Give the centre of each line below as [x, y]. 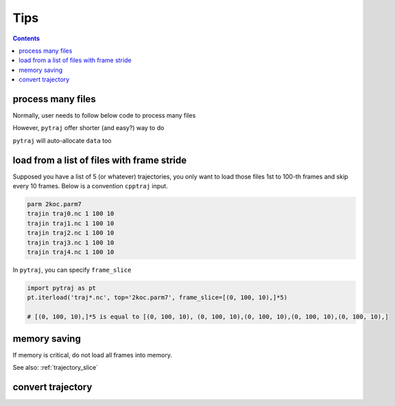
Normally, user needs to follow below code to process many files [104, 116]
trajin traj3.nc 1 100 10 [71, 242]
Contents [26, 38]
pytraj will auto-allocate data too [62, 140]
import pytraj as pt [61, 288]
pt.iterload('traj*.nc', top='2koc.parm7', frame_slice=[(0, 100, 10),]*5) [157, 297]
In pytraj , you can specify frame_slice [72, 270]
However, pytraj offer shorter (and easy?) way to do [88, 128]
